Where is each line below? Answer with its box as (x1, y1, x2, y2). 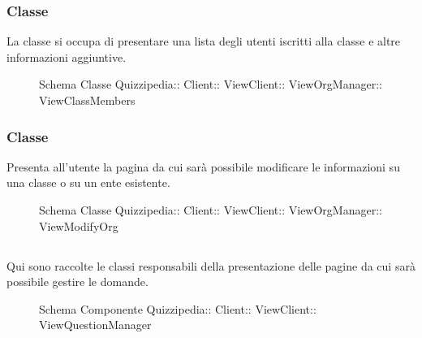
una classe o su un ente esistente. (6, 174, 170, 191)
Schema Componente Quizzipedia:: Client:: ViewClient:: (39, 300, 316, 317)
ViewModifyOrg (39, 217, 118, 234)
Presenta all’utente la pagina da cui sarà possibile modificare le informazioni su (6, 158, 400, 175)
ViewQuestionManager (39, 316, 152, 333)
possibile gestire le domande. (6, 273, 149, 290)
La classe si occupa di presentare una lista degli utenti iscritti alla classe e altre (6, 32, 401, 50)
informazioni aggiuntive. (6, 48, 127, 65)
